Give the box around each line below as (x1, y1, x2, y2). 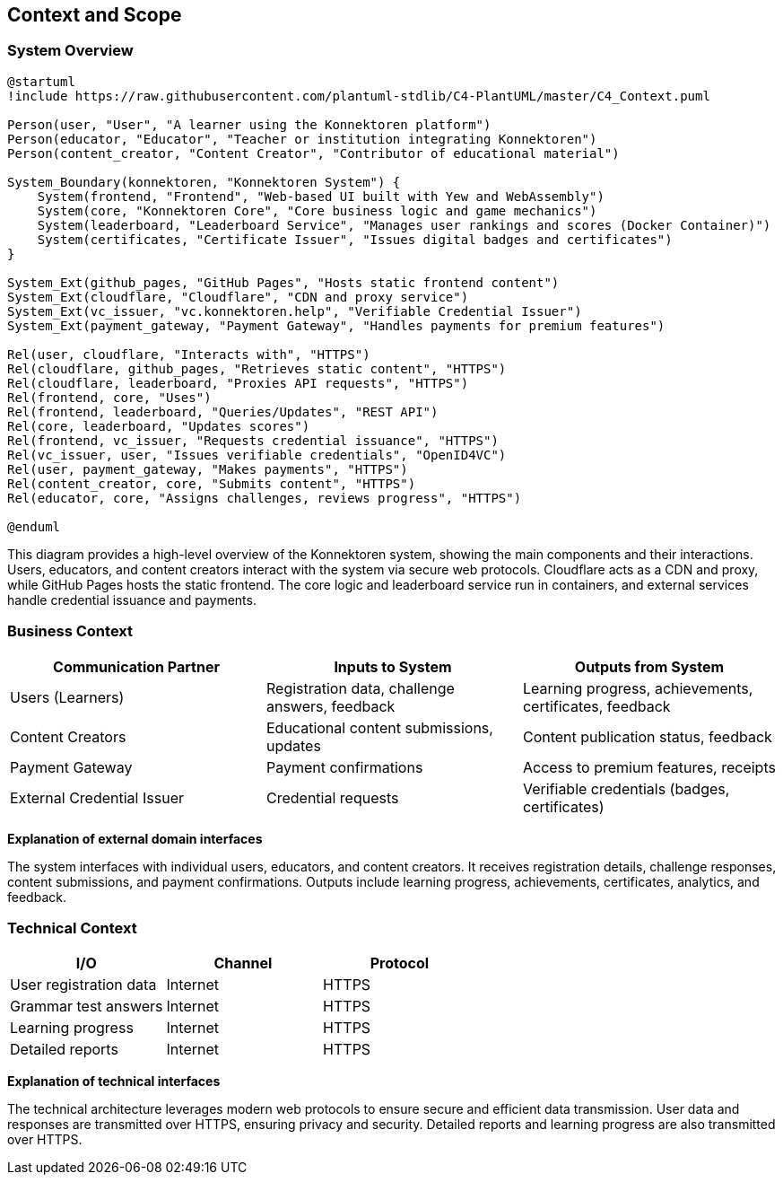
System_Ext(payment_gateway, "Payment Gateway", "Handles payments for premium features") (7, 318, 666, 333)
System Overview (7, 41, 134, 60)
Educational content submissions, (265, 718, 493, 737)
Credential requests (265, 788, 399, 807)
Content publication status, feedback (522, 727, 772, 746)
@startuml (7, 74, 75, 89)
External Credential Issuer (10, 788, 184, 807)
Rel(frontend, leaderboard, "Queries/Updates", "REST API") (7, 404, 439, 419)
